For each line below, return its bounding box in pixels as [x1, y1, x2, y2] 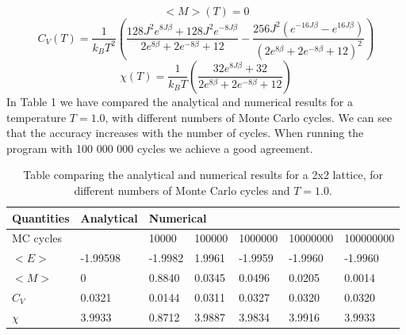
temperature [6, 108, 67, 125]
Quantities [12, 209, 70, 226]
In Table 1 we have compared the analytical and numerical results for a [6, 93, 354, 109]
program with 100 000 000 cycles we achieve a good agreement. [6, 139, 313, 156]
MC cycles [12, 230, 63, 246]
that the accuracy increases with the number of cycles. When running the [6, 124, 364, 141]
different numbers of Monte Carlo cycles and [74, 181, 290, 198]
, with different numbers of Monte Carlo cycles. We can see [105, 108, 393, 125]
